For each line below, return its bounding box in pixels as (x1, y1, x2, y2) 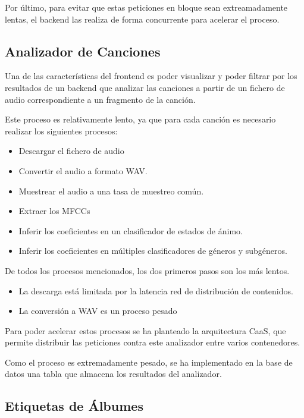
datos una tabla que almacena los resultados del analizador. (5, 367, 222, 380)
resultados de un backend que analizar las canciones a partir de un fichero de (5, 81, 285, 93)
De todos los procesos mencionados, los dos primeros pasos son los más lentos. (5, 264, 290, 276)
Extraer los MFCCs (18, 205, 90, 217)
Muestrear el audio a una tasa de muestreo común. (18, 184, 204, 197)
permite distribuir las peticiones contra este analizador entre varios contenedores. (5, 336, 300, 348)
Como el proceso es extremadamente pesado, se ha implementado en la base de (5, 356, 293, 368)
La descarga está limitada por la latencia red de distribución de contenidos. (18, 284, 293, 297)
